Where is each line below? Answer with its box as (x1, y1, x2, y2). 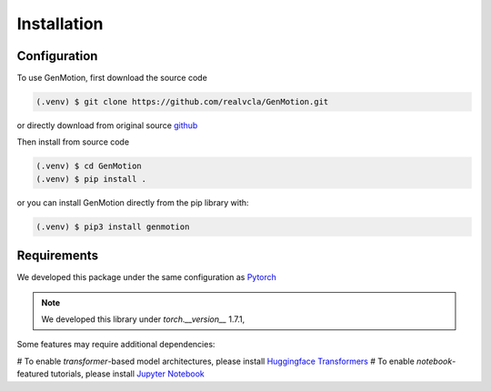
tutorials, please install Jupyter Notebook (50, 368, 205, 379)
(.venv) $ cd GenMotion (35, 161, 143, 172)
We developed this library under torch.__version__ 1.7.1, (41, 314, 245, 325)
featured (16, 368, 49, 379)
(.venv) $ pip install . (35, 174, 147, 184)
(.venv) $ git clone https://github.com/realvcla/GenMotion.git (35, 96, 329, 107)
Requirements (16, 248, 99, 264)
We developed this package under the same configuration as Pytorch (16, 272, 277, 283)
